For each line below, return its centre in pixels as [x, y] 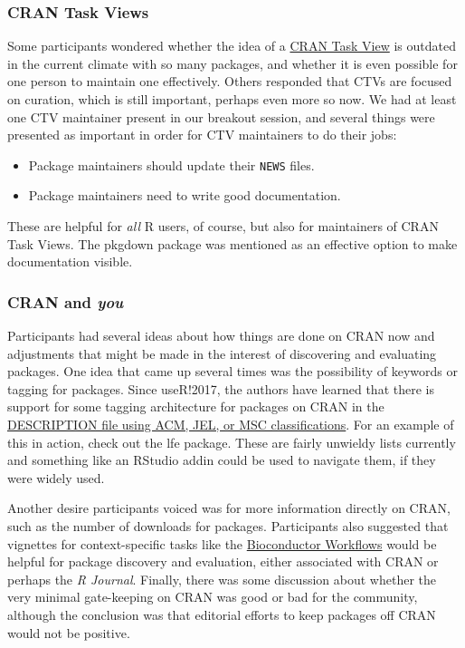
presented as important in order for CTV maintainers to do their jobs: [202, 135]
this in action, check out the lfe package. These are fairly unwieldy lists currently [232, 442]
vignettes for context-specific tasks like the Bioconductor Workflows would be [222, 543]
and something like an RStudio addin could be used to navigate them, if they [222, 460]
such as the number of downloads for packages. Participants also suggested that [228, 525]
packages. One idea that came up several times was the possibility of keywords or [232, 371]
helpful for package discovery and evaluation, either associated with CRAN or [223, 561]
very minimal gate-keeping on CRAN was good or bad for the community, [213, 597]
